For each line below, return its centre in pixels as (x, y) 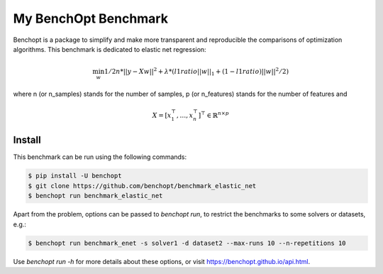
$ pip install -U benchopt (75, 176)
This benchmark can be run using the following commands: (100, 157)
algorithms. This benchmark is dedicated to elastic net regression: (110, 49)
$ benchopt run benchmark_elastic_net (95, 196)
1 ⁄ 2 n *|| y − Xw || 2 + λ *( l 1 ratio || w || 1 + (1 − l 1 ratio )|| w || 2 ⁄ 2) (196, 72)
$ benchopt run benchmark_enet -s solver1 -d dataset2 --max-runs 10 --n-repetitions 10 (187, 243)
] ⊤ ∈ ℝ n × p (214, 115)
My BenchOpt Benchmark (90, 18)
